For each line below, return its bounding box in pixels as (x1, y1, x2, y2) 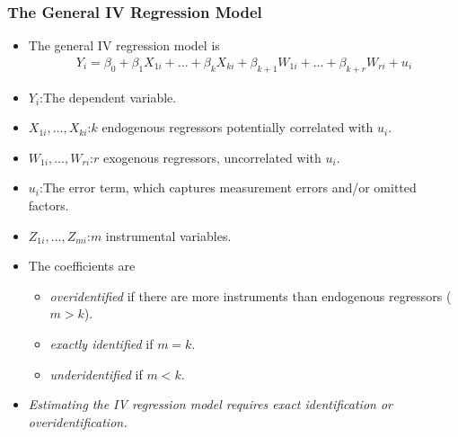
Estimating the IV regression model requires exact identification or (28, 395, 392, 414)
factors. (28, 196, 69, 215)
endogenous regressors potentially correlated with (101, 118, 374, 137)
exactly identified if (49, 334, 154, 352)
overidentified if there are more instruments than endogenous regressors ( (49, 286, 452, 305)
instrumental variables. (105, 226, 232, 245)
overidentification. (28, 412, 128, 431)
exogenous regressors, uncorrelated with (102, 147, 321, 166)
